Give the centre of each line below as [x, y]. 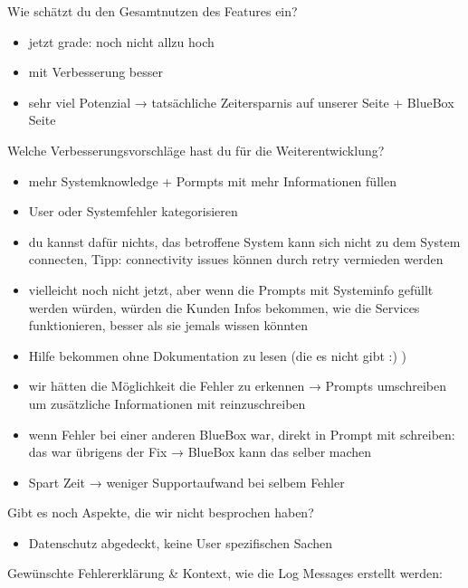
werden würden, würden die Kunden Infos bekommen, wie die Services [224, 307]
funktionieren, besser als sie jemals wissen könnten [168, 325]
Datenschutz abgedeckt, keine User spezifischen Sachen [181, 542]
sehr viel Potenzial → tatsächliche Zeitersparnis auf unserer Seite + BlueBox [241, 102]
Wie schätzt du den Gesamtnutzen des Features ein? [153, 11]
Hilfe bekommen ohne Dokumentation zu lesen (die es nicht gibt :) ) [218, 355]
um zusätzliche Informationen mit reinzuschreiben [167, 403]
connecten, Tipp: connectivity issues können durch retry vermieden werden [236, 259]
